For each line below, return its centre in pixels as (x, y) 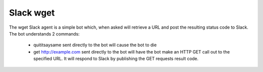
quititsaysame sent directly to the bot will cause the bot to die (95, 45)
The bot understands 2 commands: (44, 34)
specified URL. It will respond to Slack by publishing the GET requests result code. (116, 59)
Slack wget (32, 13)
